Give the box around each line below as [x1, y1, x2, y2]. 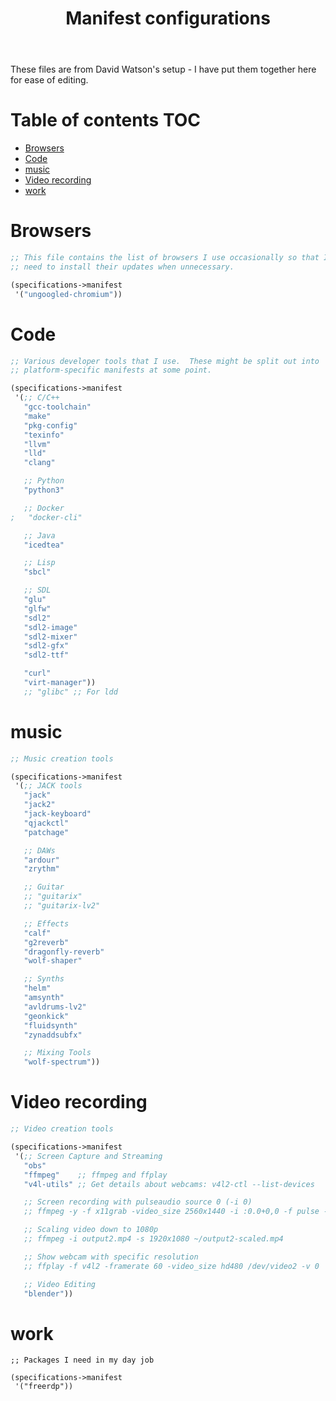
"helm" [23, 983, 52, 994]
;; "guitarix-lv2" [23, 901, 101, 911]
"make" [23, 411, 52, 421]
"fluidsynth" [23, 1020, 78, 1031]
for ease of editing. [10, 74, 89, 86]
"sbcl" [23, 567, 52, 577]
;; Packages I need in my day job [10, 1355, 155, 1366]
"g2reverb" [23, 937, 70, 947]
